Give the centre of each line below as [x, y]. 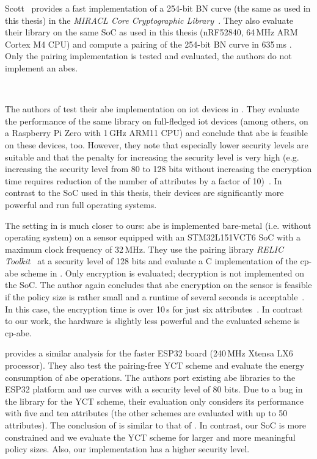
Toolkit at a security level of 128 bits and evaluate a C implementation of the [151, 261]
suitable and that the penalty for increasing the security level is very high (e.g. [152, 157]
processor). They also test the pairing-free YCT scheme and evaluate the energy [155, 365]
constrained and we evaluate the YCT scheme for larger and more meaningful [150, 437]
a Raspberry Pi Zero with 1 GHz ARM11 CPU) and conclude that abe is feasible [156, 133]
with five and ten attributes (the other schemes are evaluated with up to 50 [146, 413]
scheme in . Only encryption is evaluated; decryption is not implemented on [162, 273]
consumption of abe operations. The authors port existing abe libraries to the [150, 377]
